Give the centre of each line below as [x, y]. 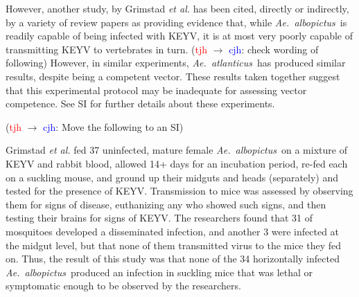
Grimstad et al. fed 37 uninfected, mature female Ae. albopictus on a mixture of [176, 150]
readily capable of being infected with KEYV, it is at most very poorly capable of [179, 36]
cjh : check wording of [274, 49]
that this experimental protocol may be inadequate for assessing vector [156, 90]
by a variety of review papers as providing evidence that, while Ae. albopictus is [176, 22]
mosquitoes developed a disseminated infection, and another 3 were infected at [173, 231]
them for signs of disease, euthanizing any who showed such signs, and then [166, 204]
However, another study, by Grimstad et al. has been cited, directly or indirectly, [177, 8]
